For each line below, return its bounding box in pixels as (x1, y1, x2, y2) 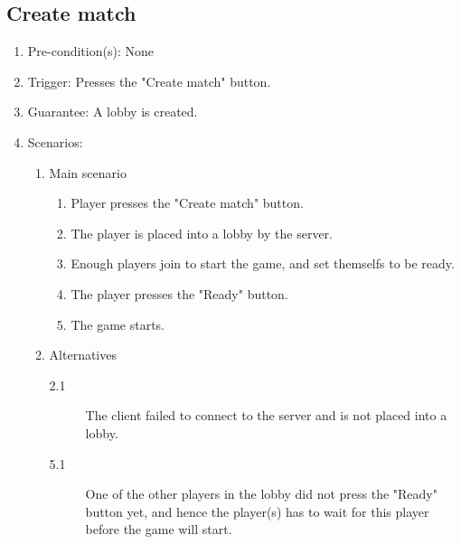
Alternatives (49, 345, 117, 364)
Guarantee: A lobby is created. (27, 102, 198, 121)
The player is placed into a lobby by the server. (71, 223, 333, 242)
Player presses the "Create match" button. (71, 193, 304, 212)
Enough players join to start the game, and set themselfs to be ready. (71, 254, 455, 273)
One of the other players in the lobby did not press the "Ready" (85, 484, 438, 503)
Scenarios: (27, 132, 83, 151)
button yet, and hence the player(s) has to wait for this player (85, 502, 429, 521)
